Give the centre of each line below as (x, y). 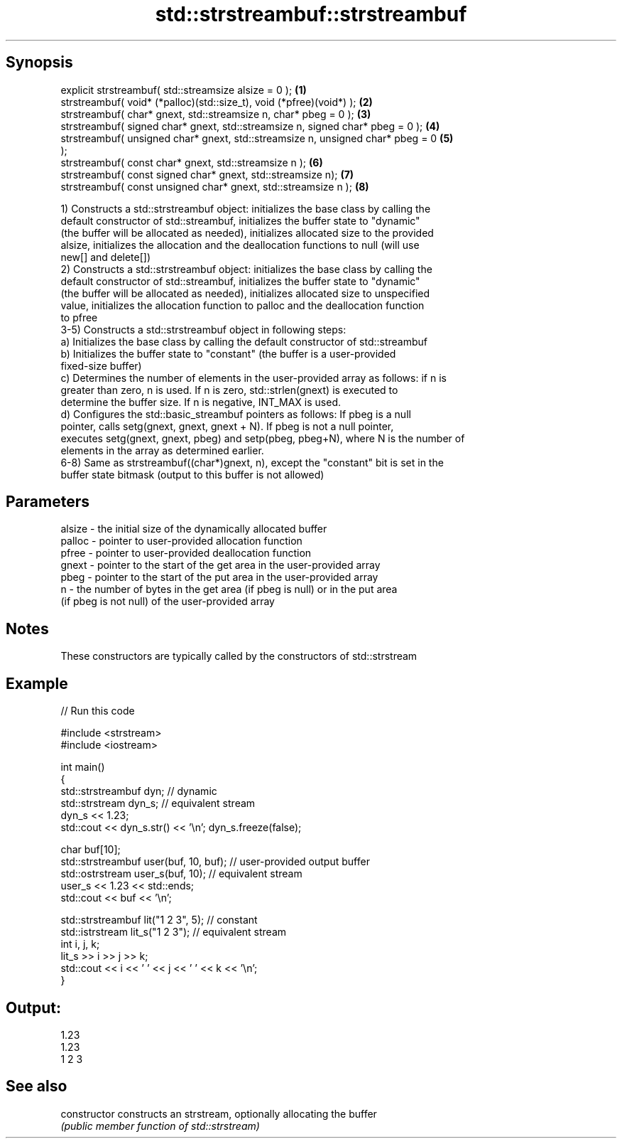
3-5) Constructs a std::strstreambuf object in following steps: (203, 329)
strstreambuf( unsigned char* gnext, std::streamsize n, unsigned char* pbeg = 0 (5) (257, 138)
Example (37, 683)
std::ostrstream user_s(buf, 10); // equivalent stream (181, 874)
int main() (83, 767)
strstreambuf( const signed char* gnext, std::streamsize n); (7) (207, 174)
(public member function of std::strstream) (160, 1126)
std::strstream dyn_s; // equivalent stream (158, 803)
